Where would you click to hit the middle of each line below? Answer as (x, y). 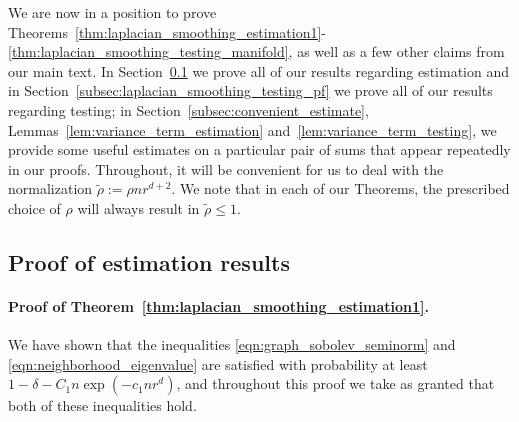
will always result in (138, 207)
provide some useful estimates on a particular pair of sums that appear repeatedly (259, 149)
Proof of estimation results (149, 261)
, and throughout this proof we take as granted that (335, 383)
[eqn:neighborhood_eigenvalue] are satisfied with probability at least (218, 363)
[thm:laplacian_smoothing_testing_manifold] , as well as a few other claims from (256, 51)
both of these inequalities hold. (102, 405)
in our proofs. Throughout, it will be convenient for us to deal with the (226, 168)
